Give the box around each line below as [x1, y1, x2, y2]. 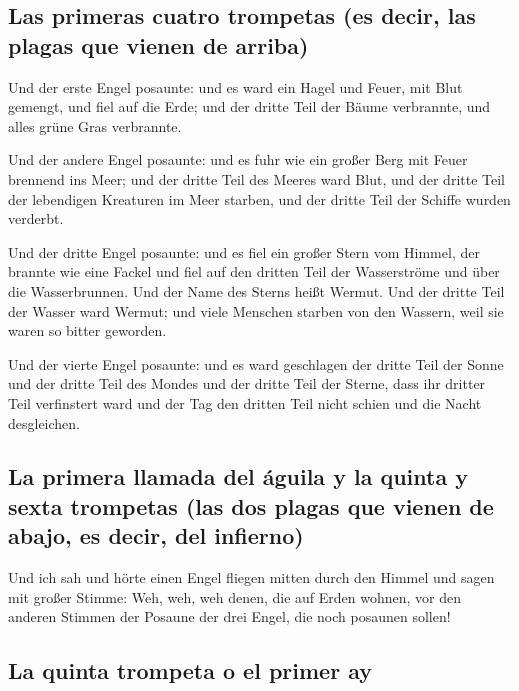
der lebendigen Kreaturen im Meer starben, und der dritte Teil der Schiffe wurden [8, 188, 511, 209]
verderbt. [8, 208, 64, 229]
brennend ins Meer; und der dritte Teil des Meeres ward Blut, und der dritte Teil [8, 168, 505, 189]
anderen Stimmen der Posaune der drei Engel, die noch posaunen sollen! [8, 606, 451, 627]
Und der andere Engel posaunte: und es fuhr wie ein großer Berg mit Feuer [8, 149, 468, 170]
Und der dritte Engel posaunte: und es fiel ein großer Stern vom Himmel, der [8, 241, 480, 262]
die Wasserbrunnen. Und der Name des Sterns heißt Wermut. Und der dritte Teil [8, 280, 505, 301]
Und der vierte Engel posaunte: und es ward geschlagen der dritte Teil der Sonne [8, 353, 504, 374]
